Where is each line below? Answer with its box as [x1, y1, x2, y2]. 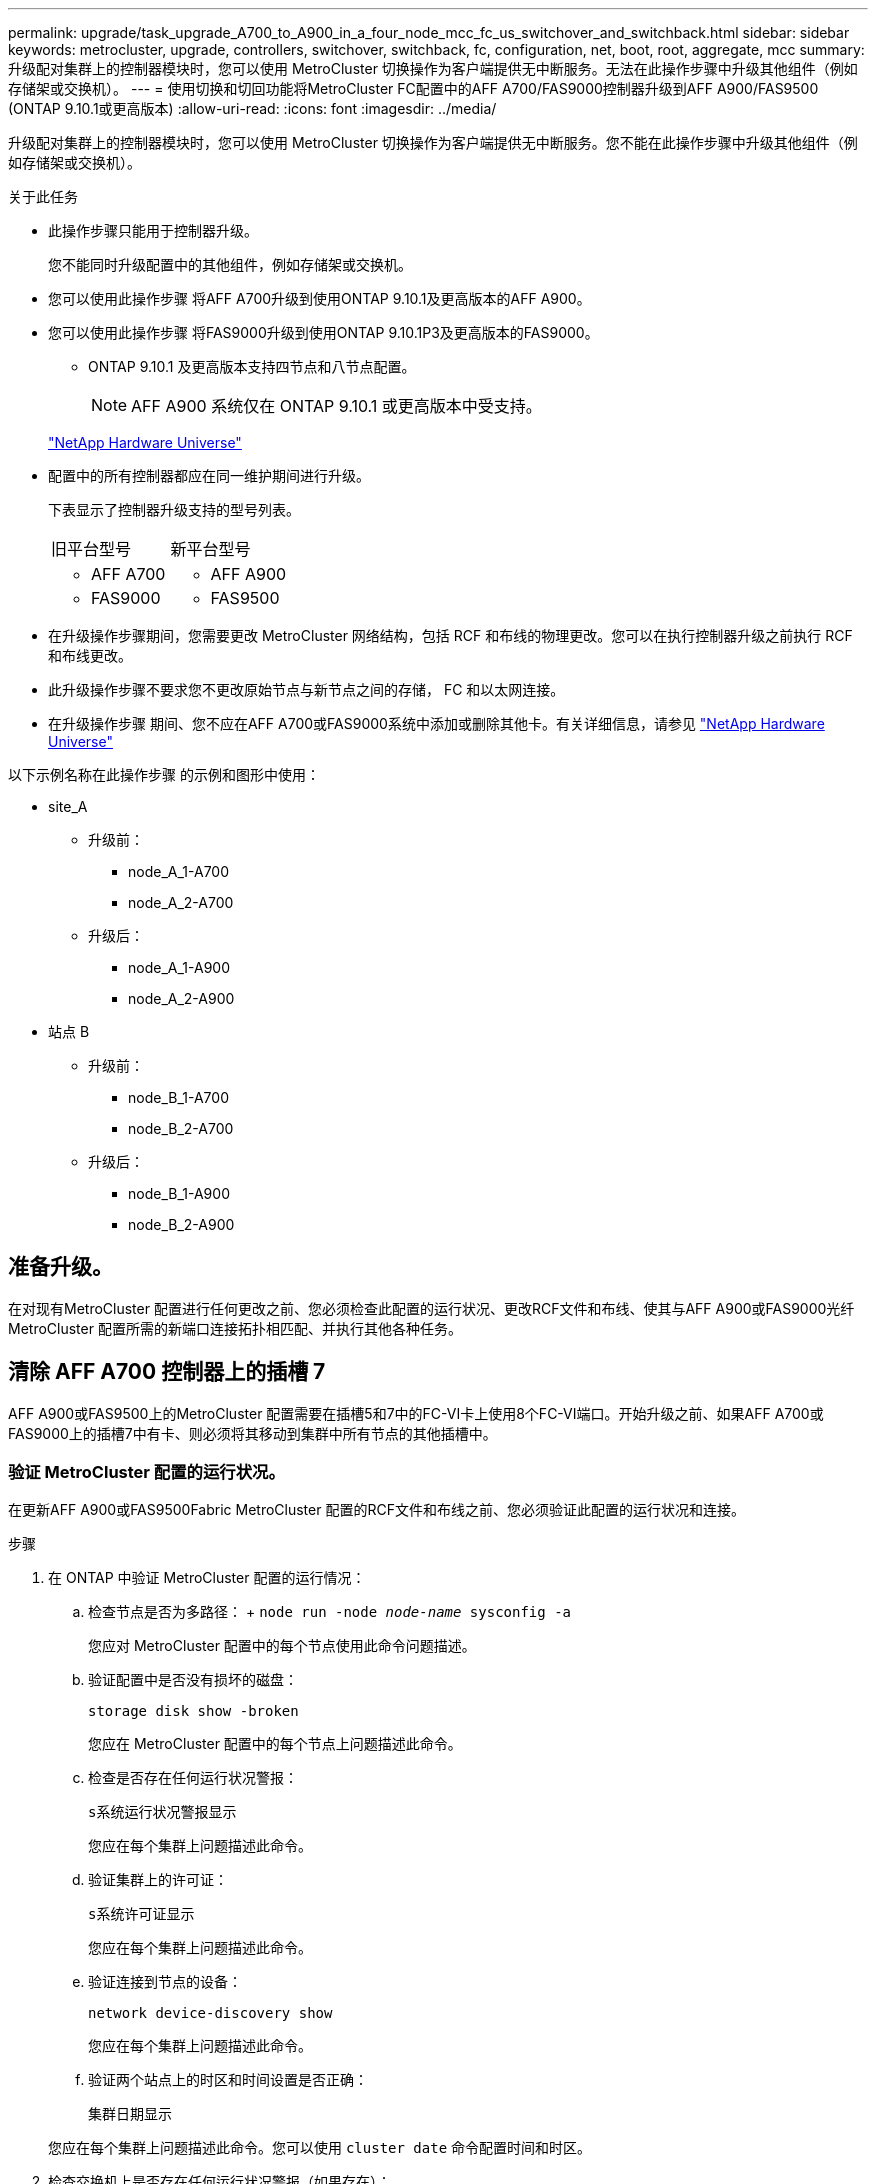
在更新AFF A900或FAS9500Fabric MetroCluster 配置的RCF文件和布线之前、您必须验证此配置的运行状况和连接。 [8, 1501, 745, 1519]
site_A [48, 798, 88, 815]
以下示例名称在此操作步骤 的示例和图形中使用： [8, 766, 320, 783]
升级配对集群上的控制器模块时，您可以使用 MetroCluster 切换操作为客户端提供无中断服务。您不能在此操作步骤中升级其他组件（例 [8, 134, 858, 151]
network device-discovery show [88, 2005, 333, 2022]
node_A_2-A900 [128, 990, 235, 1007]
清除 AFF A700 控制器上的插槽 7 [8, 1359, 326, 1385]
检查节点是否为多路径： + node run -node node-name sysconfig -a [88, 1603, 572, 1621]
